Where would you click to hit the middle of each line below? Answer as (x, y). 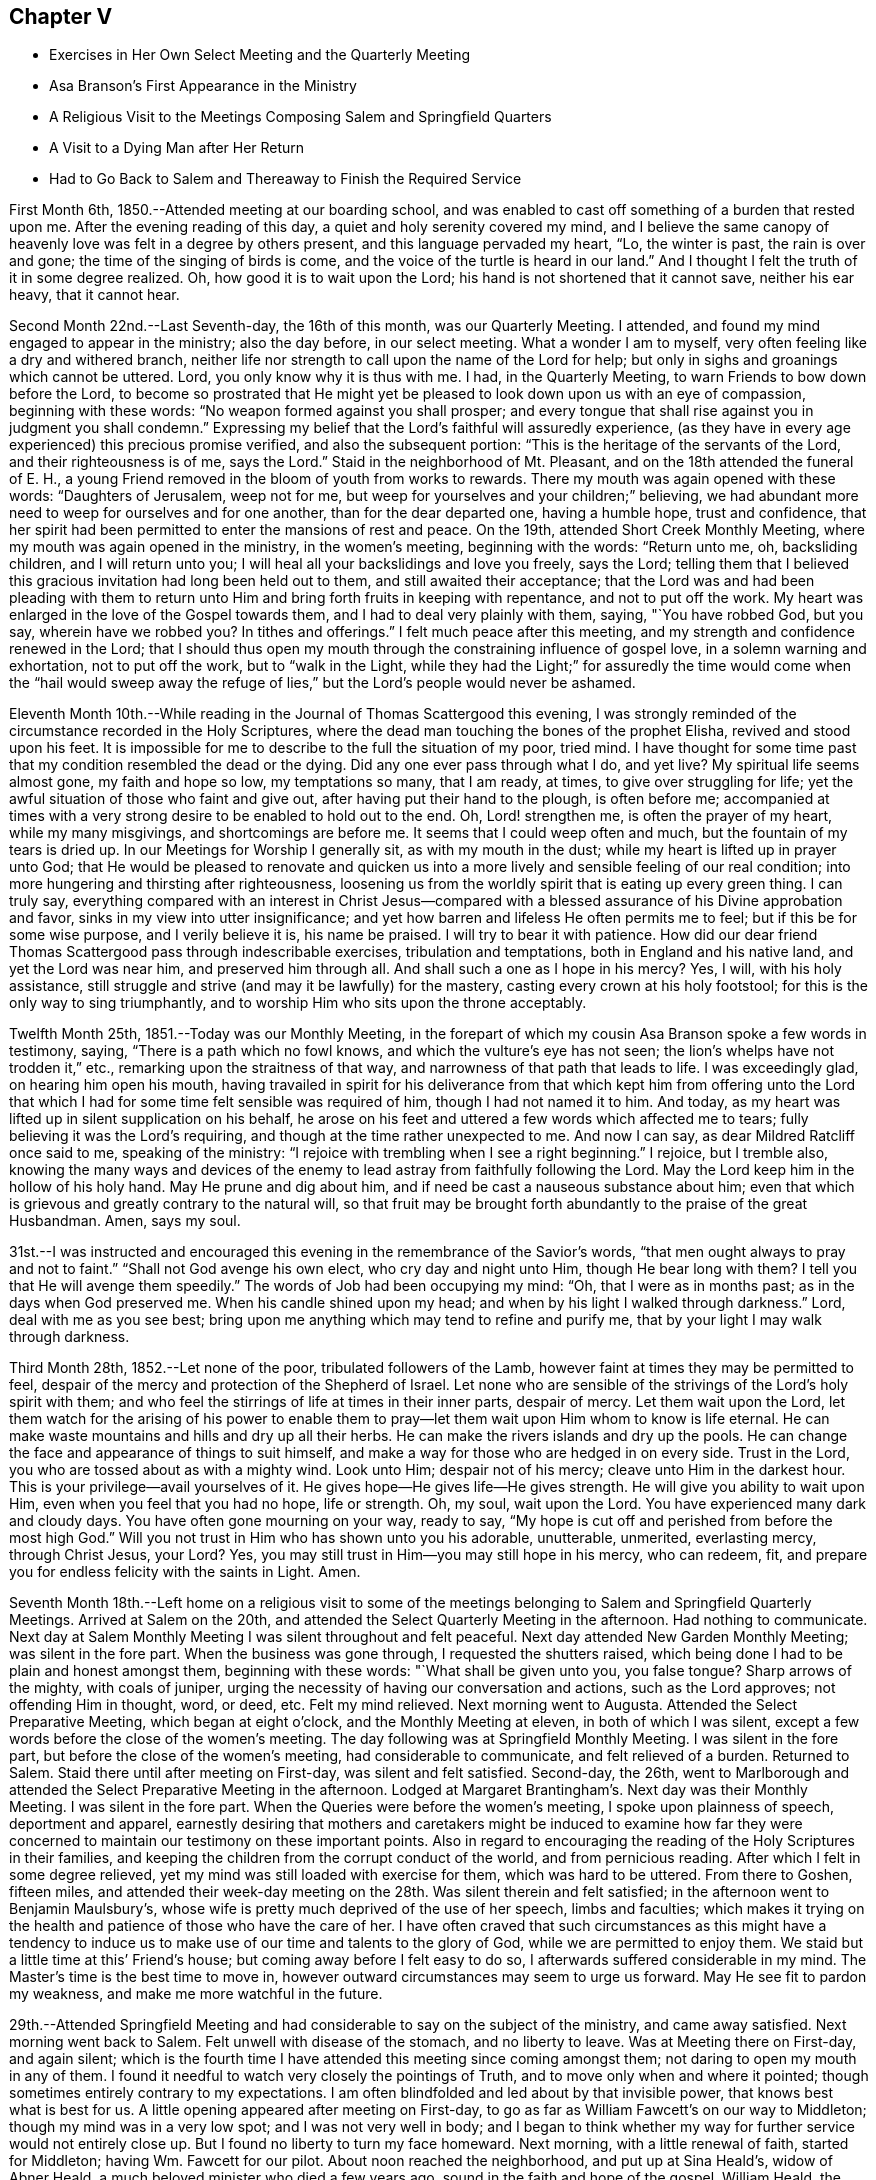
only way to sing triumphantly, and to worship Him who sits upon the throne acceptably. (298, 1003)
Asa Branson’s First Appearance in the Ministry (203, 86)
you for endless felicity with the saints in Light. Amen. (185, 1572)
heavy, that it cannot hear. (94, 295)
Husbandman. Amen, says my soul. (125, 1221)
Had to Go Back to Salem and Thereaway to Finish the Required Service (285, 179)
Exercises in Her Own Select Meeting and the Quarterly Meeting (259, 55)
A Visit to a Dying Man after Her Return (177, 148)
